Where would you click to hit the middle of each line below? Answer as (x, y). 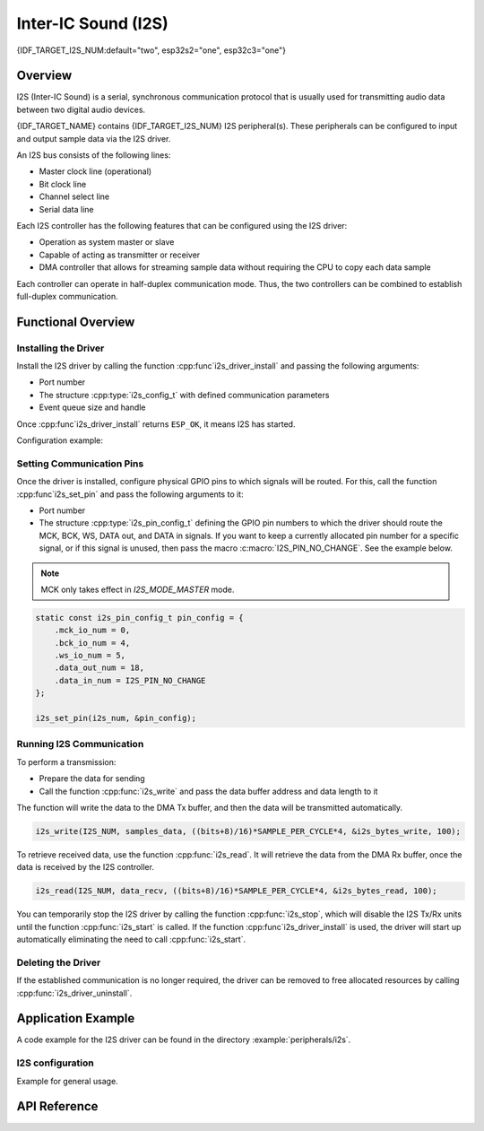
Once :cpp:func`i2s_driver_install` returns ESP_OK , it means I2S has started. (156, 424)
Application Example (76, 1018)
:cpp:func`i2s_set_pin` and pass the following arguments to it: (130, 494)
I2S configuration (55, 1063)
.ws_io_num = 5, (90, 656)
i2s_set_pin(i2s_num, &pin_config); (116, 718)
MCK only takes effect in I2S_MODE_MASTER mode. (138, 589)
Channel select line (74, 196)
